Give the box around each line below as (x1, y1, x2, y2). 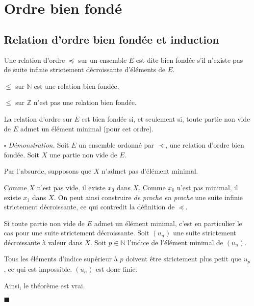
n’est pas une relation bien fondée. (33, 97, 137, 107)
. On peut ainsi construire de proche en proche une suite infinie (54, 192, 243, 202)
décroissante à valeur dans (4, 237, 82, 247)
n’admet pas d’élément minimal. (102, 166, 198, 176)
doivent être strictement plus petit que (126, 254, 242, 264)
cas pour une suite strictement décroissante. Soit (4, 228, 150, 238)
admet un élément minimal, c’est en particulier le (94, 218, 242, 228)
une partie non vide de (49, 149, 117, 159)
